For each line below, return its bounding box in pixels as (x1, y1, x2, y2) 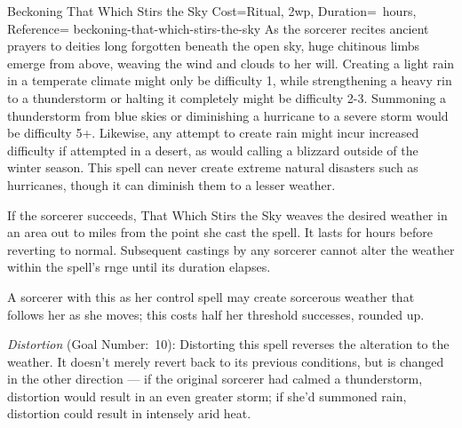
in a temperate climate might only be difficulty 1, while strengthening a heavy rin (7, 71, 452, 90)
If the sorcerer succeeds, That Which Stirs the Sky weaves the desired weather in (7, 205, 448, 224)
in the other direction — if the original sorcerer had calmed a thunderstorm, (7, 369, 423, 388)
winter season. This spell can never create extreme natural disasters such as (7, 158, 418, 177)
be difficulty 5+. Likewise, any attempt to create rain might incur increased (7, 123, 419, 142)
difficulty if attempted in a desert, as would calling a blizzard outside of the (7, 140, 418, 159)
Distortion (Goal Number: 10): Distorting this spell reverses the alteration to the (7, 335, 450, 353)
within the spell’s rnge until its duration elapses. (7, 258, 271, 276)
